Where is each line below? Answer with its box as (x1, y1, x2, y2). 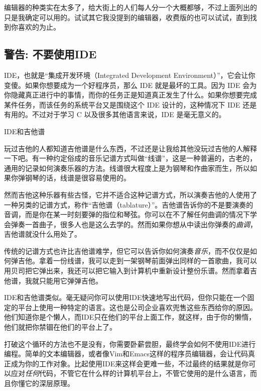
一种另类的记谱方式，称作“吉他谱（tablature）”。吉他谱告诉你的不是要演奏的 (4, 199, 253, 210)
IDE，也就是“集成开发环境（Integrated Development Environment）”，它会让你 (4, 69, 255, 80)
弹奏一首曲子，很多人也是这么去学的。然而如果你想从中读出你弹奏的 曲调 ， (11, 219, 257, 229)
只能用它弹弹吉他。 (39, 275, 102, 285)
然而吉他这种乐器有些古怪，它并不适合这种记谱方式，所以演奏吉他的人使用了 (4, 189, 257, 200)
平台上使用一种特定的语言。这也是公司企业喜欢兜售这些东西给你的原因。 (18, 302, 257, 312)
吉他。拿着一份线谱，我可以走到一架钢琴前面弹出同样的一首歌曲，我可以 (18, 255, 257, 266)
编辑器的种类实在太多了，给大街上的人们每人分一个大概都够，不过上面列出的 (4, 2, 257, 12)
